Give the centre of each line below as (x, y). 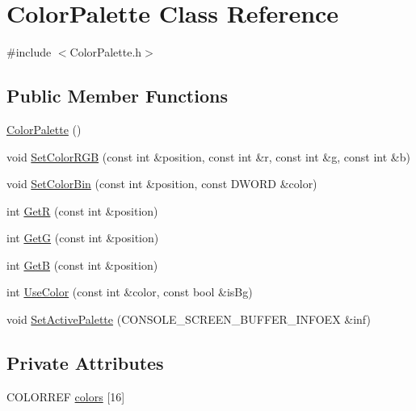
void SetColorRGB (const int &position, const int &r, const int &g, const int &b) (208, 156)
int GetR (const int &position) (82, 210)
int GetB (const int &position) (82, 264)
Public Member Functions (117, 96)
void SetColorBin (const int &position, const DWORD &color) (162, 184)
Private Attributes (85, 363)
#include (29, 52)
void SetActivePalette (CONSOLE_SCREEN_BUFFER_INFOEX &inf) (189, 319)
